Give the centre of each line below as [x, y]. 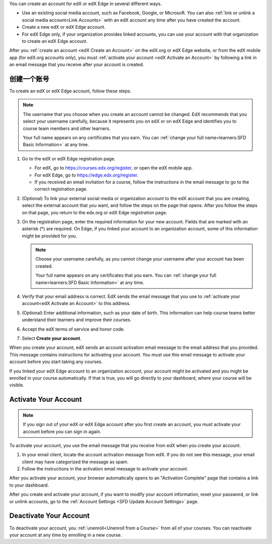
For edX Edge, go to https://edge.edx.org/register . [86, 175]
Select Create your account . [52, 338]
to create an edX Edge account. [55, 41]
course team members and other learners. [67, 128]
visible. [17, 385]
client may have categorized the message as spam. [75, 462]
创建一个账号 [29, 79]
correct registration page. [61, 189]
